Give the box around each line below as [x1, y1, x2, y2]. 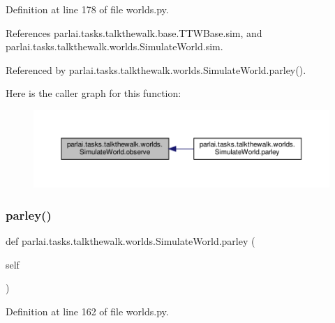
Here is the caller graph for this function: [6, 86, 181, 100]
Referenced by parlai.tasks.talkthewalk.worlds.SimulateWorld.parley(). [6, 62, 306, 77]
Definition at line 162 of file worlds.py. [6, 303, 169, 318]
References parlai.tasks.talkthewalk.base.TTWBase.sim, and [6, 25, 262, 40]
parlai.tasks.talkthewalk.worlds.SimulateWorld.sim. [6, 39, 223, 54]
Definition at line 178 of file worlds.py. [6, 2, 169, 16]
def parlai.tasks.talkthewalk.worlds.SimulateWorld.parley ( [6, 234, 255, 248]
